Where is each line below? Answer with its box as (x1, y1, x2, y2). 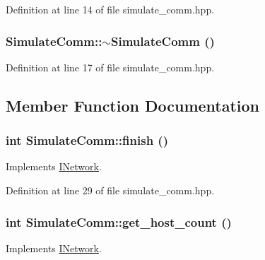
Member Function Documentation (6, 94, 260, 116)
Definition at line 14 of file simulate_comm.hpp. (6, 2, 215, 16)
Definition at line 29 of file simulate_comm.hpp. (6, 183, 215, 197)
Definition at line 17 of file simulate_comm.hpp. (6, 59, 215, 74)
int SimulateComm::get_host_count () (6, 213, 232, 230)
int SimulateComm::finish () (6, 131, 168, 149)
